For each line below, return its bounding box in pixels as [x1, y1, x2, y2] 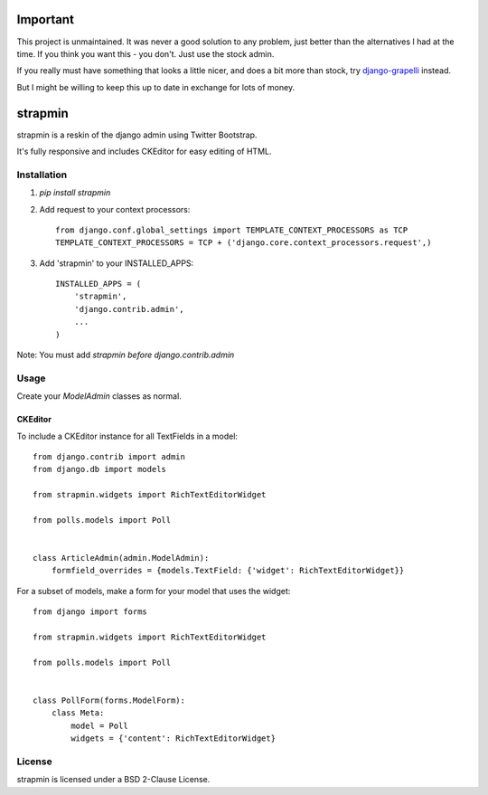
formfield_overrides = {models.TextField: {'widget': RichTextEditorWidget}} [51, 565, 405, 576]
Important [16, 12, 74, 27]
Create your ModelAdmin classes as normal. [16, 391, 183, 402]
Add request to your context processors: [39, 203, 191, 214]
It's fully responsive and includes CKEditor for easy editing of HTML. [16, 146, 272, 156]
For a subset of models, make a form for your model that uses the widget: [16, 585, 291, 596]
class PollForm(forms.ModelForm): [33, 695, 185, 705]
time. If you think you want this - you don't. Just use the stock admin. [16, 48, 275, 59]
